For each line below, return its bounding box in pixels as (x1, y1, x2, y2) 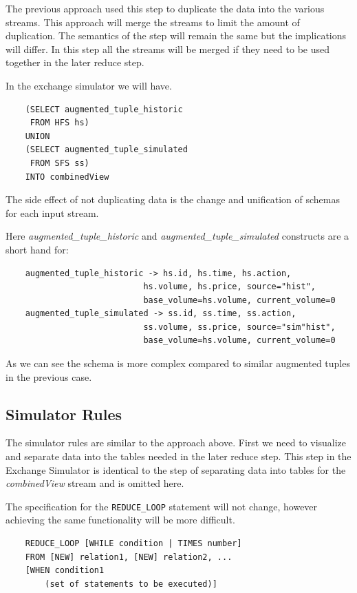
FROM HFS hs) (30, 118, 89, 128)
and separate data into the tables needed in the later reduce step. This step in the (6, 449, 351, 464)
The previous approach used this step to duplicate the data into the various (6, 1, 325, 15)
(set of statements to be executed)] (45, 579, 217, 589)
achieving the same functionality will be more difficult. (6, 512, 235, 527)
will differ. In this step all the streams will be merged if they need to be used (6, 41, 330, 56)
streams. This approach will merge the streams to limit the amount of (6, 14, 300, 29)
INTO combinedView (25, 171, 109, 182)
